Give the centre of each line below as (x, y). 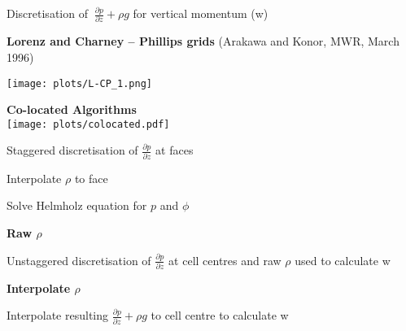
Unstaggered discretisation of (79, 260)
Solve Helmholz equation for (77, 205)
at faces (175, 150)
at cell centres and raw (225, 260)
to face (91, 178)
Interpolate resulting (58, 315)
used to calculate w (343, 260)
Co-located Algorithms (72, 109)
